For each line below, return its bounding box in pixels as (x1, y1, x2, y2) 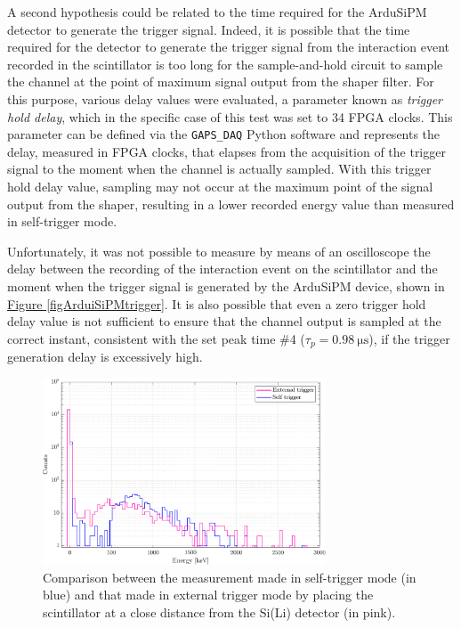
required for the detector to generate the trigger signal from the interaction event (7, 37, 450, 56)
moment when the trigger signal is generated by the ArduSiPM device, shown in (7, 276, 445, 295)
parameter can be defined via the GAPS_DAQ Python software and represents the (7, 125, 441, 143)
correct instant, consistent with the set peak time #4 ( (7, 329, 305, 347)
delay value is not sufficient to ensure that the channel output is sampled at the (7, 312, 441, 330)
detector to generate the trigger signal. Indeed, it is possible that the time (7, 20, 410, 38)
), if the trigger (368, 329, 450, 347)
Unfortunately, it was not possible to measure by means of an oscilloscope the (7, 241, 431, 260)
